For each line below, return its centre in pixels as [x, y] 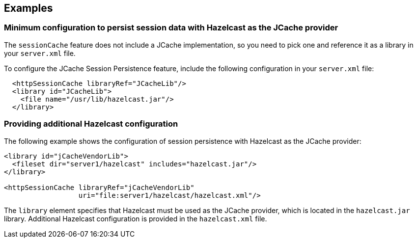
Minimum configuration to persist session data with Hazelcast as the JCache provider [171, 28]
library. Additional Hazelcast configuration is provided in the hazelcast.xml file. [136, 218]
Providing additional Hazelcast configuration [91, 124]
